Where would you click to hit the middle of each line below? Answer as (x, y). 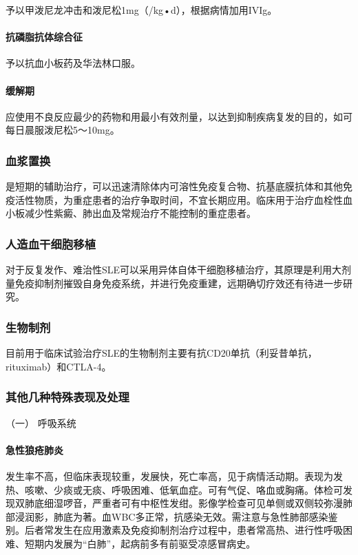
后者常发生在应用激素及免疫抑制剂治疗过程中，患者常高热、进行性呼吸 (183, 530)
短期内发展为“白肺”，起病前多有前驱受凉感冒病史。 (140, 543)
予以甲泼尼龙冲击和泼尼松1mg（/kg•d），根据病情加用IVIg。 (141, 10)
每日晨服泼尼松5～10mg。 (63, 130)
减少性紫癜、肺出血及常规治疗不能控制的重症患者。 (140, 213)
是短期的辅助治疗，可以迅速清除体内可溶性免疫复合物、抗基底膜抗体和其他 (174, 186)
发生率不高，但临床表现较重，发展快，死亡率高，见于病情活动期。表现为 (169, 475)
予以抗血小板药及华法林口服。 (73, 63)
